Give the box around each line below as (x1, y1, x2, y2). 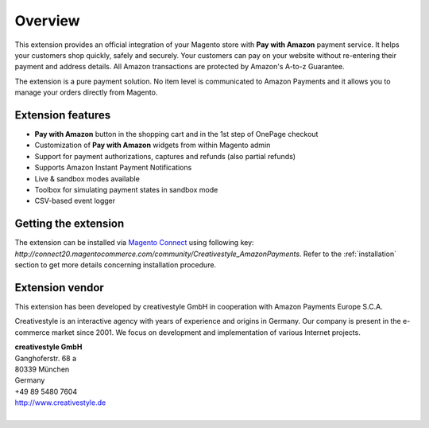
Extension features (14, 108, 111, 122)
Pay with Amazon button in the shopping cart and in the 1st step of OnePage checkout (34, 130, 319, 139)
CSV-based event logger (34, 196, 116, 206)
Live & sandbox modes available (34, 173, 141, 183)
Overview (14, 12, 80, 29)
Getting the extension (14, 217, 125, 231)
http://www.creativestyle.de (14, 398, 106, 407)
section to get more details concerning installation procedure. (14, 260, 217, 270)
